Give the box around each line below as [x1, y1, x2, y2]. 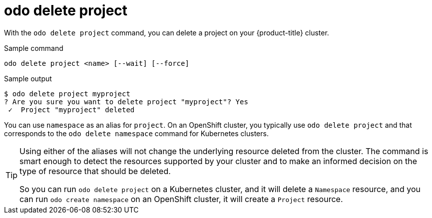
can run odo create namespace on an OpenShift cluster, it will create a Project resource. [19, 194, 343, 204]
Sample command [4, 43, 63, 52]
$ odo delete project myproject [4, 89, 130, 98]
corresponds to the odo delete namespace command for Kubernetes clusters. [4, 129, 269, 138]
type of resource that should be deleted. [19, 166, 171, 176]
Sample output [4, 74, 52, 83]
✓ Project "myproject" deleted [8, 105, 135, 114]
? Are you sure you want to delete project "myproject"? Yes [4, 97, 248, 106]
